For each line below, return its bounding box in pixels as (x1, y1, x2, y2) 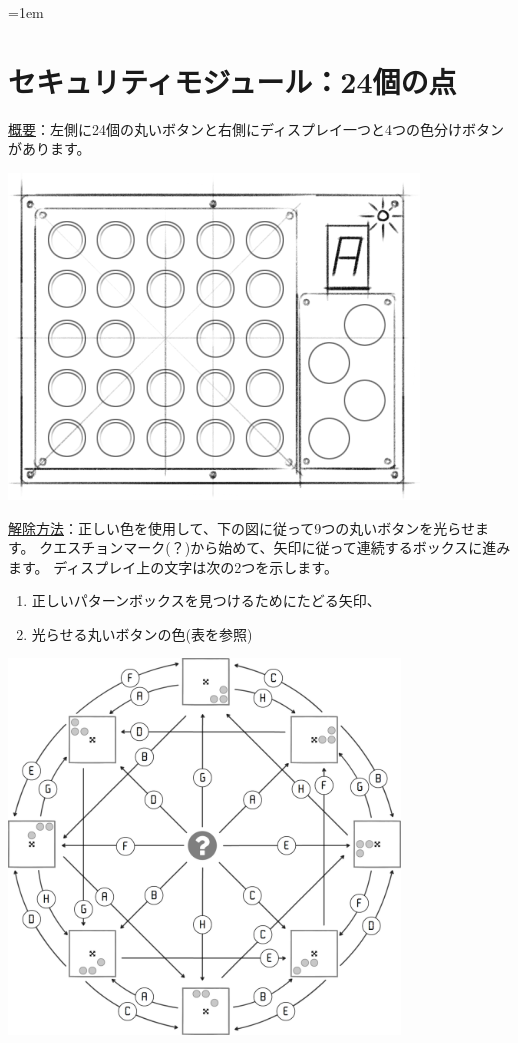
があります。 (8, 138, 91, 159)
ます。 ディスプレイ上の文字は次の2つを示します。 (8, 556, 338, 577)
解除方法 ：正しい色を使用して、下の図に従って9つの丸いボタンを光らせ (8, 517, 475, 538)
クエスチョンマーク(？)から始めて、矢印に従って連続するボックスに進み (39, 537, 511, 558)
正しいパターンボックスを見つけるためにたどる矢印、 (31, 590, 381, 611)
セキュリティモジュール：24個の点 (8, 60, 457, 101)
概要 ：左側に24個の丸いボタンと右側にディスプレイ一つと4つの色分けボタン (8, 118, 505, 139)
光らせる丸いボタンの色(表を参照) (31, 623, 253, 644)
